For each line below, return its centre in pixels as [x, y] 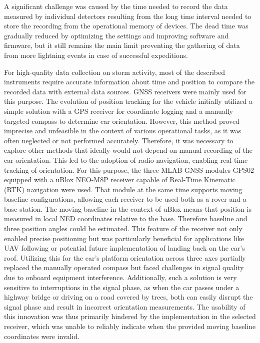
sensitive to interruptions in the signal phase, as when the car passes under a [122, 287]
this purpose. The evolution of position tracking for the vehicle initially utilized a [128, 101]
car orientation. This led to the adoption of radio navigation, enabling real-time [126, 160]
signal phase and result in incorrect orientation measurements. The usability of [125, 306]
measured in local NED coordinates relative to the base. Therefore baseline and [126, 218]
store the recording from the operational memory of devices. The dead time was [126, 26]
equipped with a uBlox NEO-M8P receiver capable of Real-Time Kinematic [120, 179]
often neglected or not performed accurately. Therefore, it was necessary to [119, 140]
